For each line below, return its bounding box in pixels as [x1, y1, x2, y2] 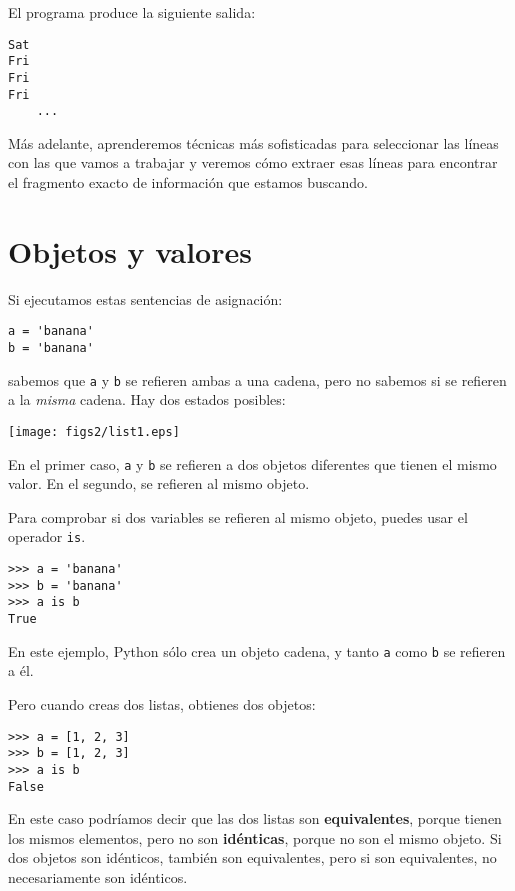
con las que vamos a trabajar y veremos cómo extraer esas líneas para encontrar [8, 152, 498, 173]
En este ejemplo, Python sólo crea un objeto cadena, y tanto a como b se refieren [8, 640, 506, 661]
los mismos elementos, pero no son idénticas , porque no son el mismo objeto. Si [8, 827, 502, 848]
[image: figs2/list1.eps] [8, 424, 180, 439]
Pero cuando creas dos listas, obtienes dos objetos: [8, 693, 316, 714]
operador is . [8, 526, 86, 547]
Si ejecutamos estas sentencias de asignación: [8, 288, 283, 309]
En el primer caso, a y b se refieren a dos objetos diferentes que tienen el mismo [8, 453, 497, 474]
